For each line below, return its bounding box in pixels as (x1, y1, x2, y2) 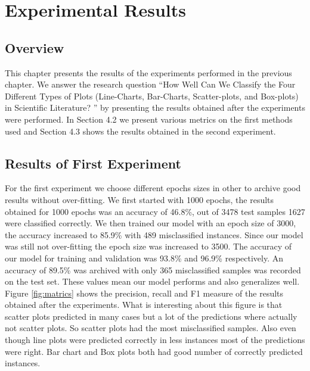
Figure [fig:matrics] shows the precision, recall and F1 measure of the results (5, 286, 284, 299)
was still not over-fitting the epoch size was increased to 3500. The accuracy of (5, 240, 292, 252)
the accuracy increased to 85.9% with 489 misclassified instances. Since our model (5, 228, 303, 241)
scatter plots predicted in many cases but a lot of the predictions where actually (5, 310, 297, 322)
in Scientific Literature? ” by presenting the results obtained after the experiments (5, 101, 305, 114)
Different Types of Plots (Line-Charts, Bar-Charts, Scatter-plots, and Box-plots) (5, 89, 299, 102)
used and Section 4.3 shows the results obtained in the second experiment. (5, 124, 276, 137)
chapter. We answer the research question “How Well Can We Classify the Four (5, 78, 296, 91)
